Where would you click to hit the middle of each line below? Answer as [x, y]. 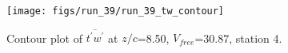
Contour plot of [44, 38]
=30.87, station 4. [238, 38]
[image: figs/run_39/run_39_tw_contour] [116, 11]
